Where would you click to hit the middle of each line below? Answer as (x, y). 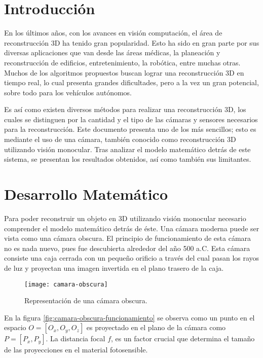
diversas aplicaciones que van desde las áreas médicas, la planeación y (112, 52)
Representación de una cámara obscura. (86, 300)
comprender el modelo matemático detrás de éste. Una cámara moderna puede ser (132, 228)
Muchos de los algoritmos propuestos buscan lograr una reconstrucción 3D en (124, 72)
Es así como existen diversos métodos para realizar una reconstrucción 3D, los (125, 109)
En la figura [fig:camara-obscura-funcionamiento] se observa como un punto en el (129, 317)
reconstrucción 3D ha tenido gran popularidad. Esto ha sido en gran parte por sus (132, 42)
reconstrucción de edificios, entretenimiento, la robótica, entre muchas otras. (122, 62)
